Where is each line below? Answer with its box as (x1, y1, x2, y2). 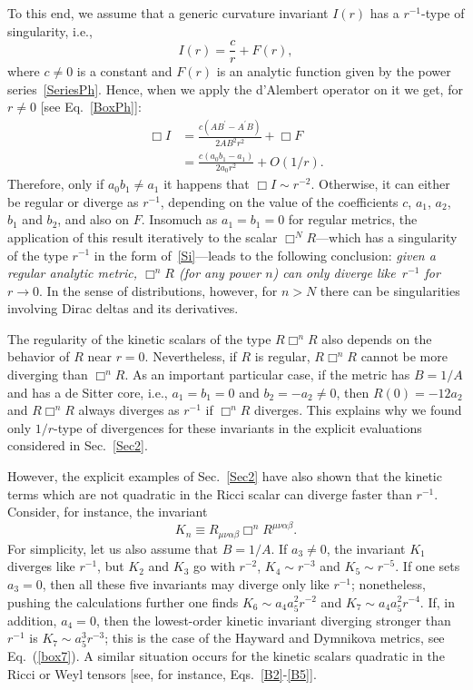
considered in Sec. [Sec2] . (7, 436, 148, 455)
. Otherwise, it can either (310, 174, 450, 193)
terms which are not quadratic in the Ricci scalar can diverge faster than (7, 484, 412, 503)
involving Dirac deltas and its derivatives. (7, 299, 239, 318)
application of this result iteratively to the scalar (7, 227, 278, 246)
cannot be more (360, 347, 448, 366)
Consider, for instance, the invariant (7, 502, 208, 521)
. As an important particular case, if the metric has (124, 365, 410, 384)
